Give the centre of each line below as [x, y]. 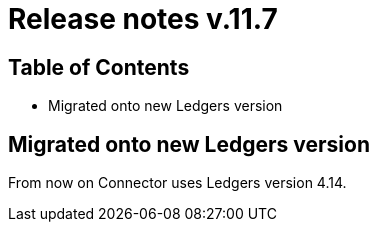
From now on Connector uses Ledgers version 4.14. [177, 183]
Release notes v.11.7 [143, 19]
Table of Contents [99, 67]
